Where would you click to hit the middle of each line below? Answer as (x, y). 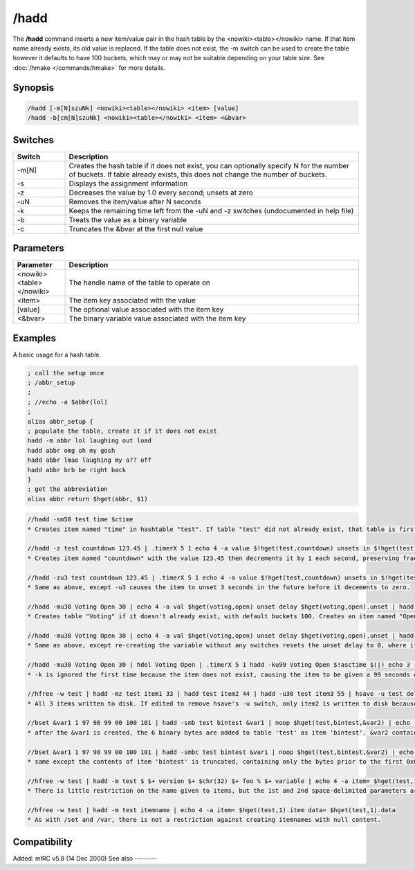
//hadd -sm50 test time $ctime (81, 520)
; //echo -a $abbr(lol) (68, 402)
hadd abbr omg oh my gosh (71, 450)
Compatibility (43, 842)
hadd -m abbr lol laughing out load (90, 441)
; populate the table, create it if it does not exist (122, 431)
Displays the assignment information (128, 183)
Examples (35, 338)
